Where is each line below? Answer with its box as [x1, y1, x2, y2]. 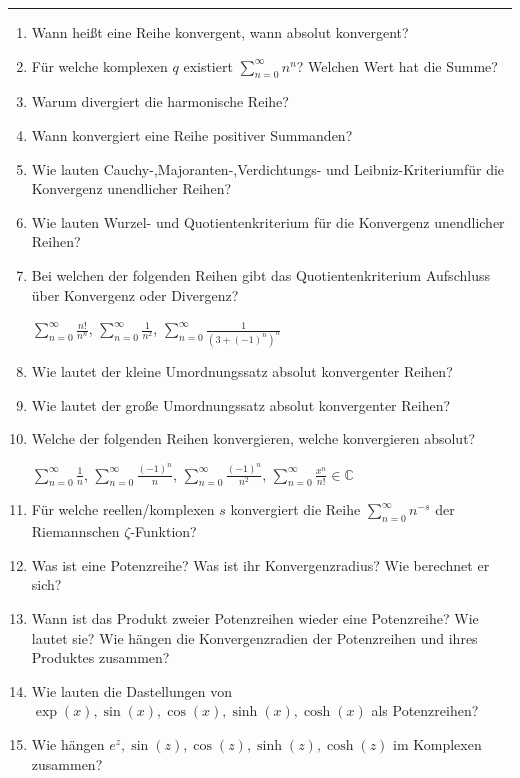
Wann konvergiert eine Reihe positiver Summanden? [31, 124, 353, 145]
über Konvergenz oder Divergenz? [31, 284, 239, 305]
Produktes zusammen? [31, 647, 170, 668]
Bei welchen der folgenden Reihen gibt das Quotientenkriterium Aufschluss [31, 264, 490, 285]
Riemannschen [31, 521, 120, 542]
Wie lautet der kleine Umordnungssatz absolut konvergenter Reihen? [31, 361, 453, 382]
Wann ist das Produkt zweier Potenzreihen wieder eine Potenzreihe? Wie [31, 608, 479, 629]
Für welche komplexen [31, 55, 168, 76]
